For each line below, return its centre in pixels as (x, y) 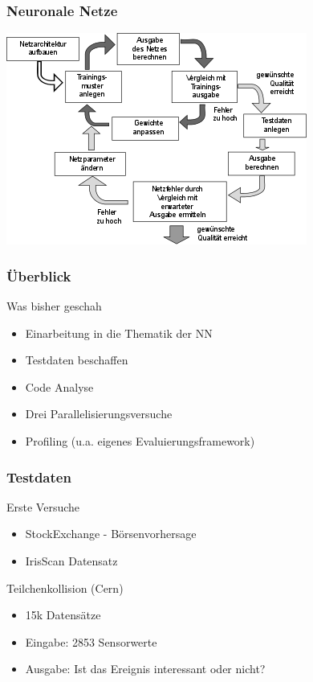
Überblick (39, 275)
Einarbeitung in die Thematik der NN (119, 333)
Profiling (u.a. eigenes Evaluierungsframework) (140, 441)
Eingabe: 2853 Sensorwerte (91, 641)
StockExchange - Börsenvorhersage (111, 534)
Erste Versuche (43, 506)
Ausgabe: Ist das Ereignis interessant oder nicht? (145, 669)
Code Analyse (59, 386)
